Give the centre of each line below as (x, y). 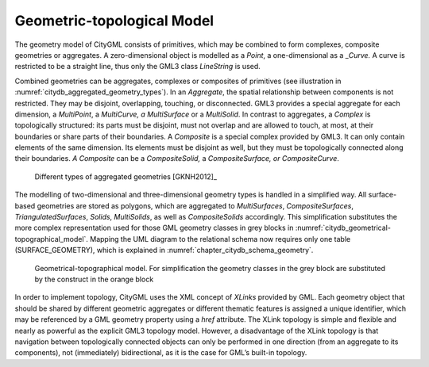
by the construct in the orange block (94, 279)
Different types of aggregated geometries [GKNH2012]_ (126, 176)
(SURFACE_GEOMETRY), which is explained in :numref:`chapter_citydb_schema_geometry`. (164, 250)
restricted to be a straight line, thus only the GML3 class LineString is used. (138, 67)
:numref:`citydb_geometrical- (343, 228)
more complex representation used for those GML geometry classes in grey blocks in (154, 228)
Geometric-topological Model (114, 21)
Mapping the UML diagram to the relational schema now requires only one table (220, 239)
